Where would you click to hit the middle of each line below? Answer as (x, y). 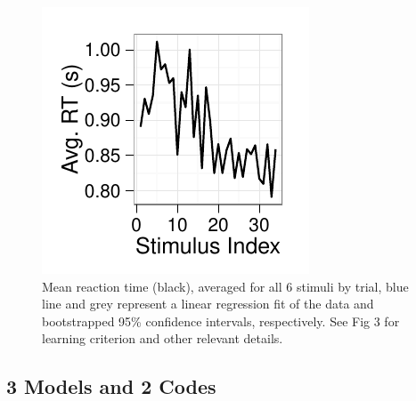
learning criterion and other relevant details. (163, 338)
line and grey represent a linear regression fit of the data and (208, 304)
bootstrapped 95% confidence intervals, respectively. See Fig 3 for (221, 321)
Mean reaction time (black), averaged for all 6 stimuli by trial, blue (225, 286)
